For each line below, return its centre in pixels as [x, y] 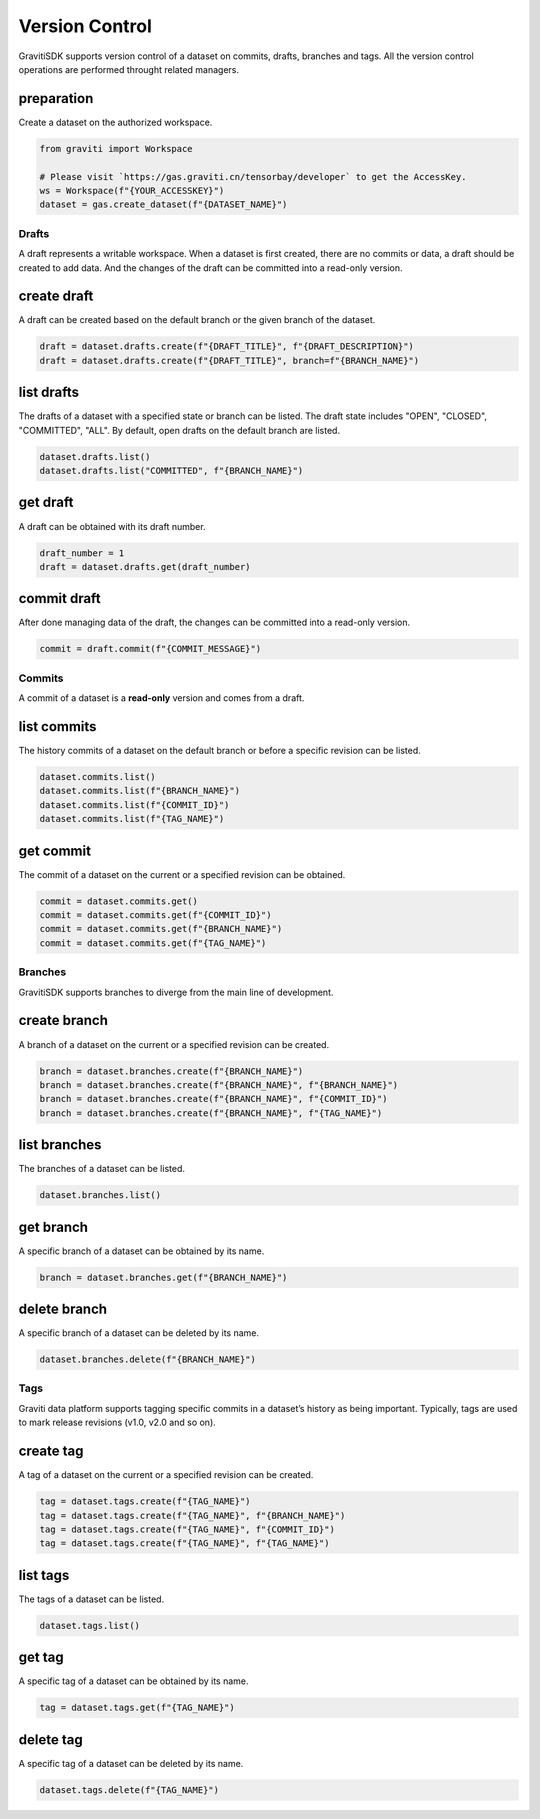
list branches [60, 1145]
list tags [44, 1575]
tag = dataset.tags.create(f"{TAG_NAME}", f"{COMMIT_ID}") [187, 1529]
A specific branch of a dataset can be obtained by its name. [141, 1251]
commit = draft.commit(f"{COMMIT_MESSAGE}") [150, 649]
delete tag [51, 1739]
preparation [56, 98]
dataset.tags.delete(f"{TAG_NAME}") [129, 1789]
